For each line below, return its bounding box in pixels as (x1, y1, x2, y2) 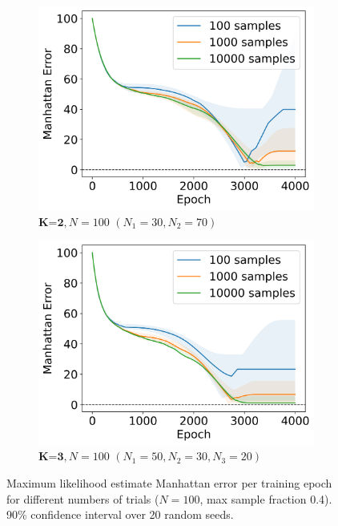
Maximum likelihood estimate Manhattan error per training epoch (6, 474, 332, 491)
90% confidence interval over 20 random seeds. (6, 506, 234, 523)
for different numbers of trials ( (6, 490, 159, 507)
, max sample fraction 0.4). (199, 490, 332, 507)
